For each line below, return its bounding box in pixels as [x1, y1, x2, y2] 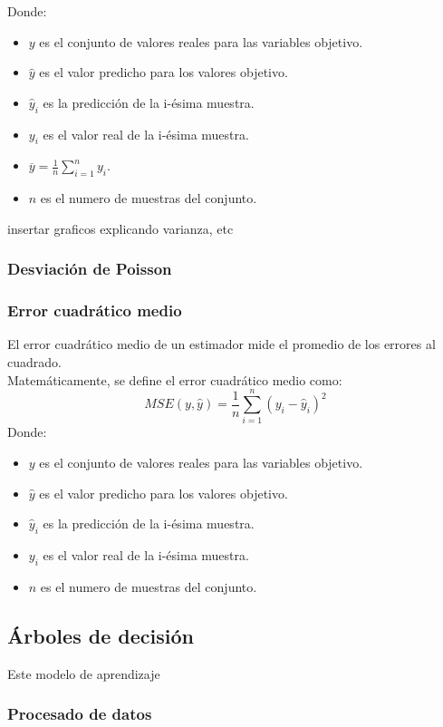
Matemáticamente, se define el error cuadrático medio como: [7, 370, 342, 389]
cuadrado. [7, 353, 62, 372]
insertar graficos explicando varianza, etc [7, 218, 234, 237]
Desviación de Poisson [7, 257, 172, 280]
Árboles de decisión [7, 621, 194, 649]
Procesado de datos [7, 703, 152, 725]
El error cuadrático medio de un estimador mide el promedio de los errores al [7, 334, 436, 354]
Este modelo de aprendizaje [7, 664, 160, 683]
